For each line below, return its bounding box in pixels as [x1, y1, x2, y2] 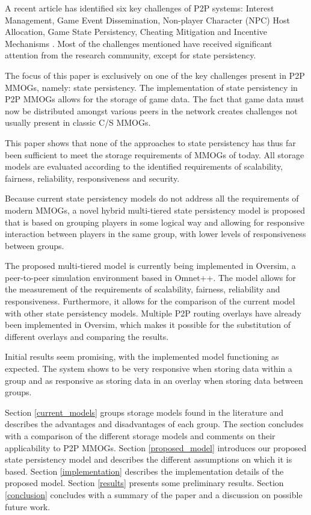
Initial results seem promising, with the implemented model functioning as [5, 350, 279, 363]
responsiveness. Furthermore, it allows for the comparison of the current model [5, 295, 295, 307]
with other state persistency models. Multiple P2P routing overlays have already [5, 306, 301, 319]
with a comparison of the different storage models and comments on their [5, 430, 276, 442]
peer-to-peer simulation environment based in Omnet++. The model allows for [5, 271, 296, 283]
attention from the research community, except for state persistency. [5, 49, 256, 61]
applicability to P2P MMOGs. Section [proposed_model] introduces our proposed [5, 441, 307, 454]
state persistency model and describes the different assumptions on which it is [5, 453, 292, 466]
